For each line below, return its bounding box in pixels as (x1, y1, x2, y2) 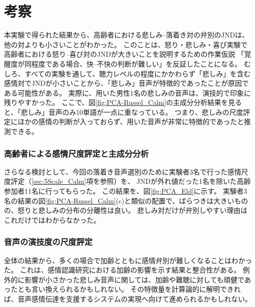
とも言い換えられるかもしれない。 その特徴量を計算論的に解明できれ (17, 284, 241, 294)
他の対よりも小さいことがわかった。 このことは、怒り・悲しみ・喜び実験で (4, 39, 248, 49)
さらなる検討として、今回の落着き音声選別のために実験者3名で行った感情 (4, 166, 241, 176)
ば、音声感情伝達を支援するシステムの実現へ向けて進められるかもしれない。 (4, 294, 252, 304)
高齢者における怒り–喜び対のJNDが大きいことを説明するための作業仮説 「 (4, 49, 245, 59)
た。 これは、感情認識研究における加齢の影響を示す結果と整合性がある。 (4, 265, 241, 275)
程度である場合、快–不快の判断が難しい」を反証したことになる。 (31, 58, 242, 68)
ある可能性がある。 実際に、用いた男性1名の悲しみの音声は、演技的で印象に (4, 87, 251, 98)
